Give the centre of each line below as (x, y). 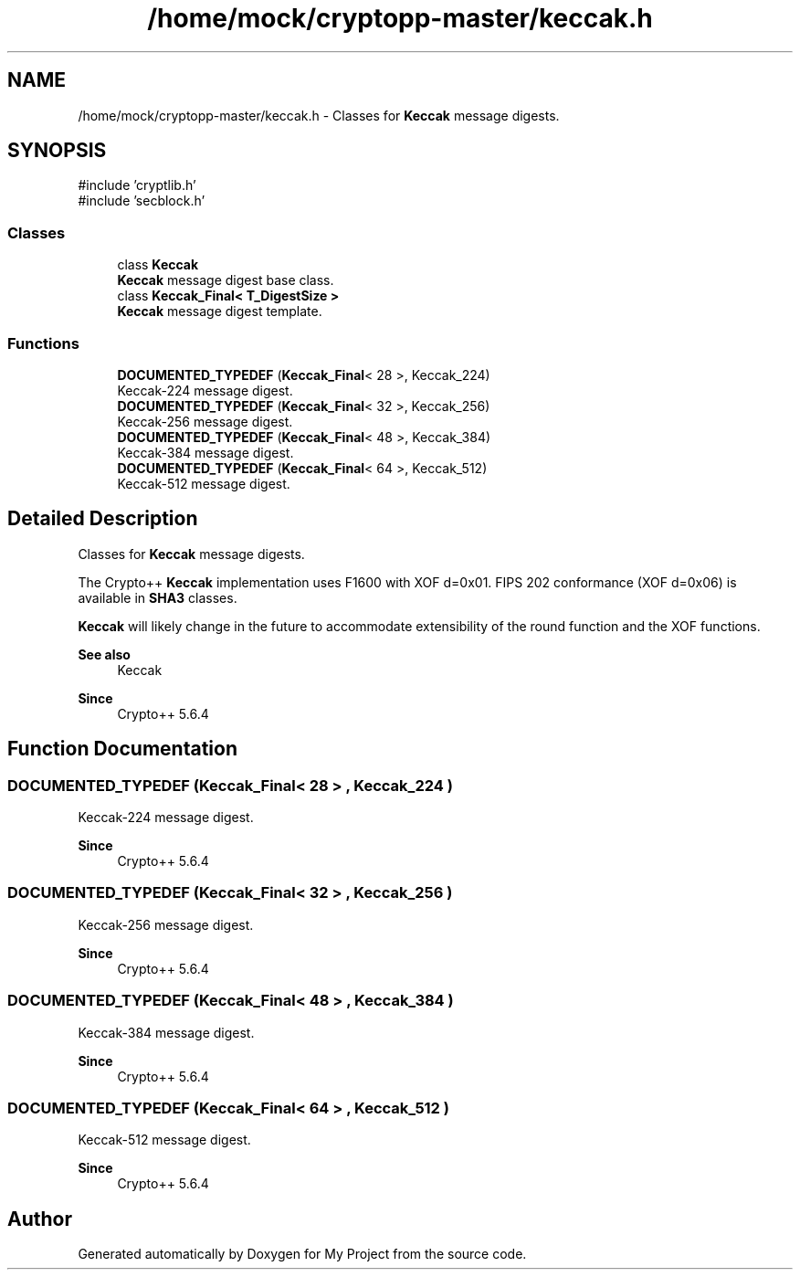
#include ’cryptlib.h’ (137, 185)
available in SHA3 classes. (158, 597)
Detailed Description (103, 519)
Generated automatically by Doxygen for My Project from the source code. (302, 1254)
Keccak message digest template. (220, 311)
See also (104, 654)
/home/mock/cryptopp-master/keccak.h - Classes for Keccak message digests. (319, 115)
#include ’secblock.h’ (142, 201)
